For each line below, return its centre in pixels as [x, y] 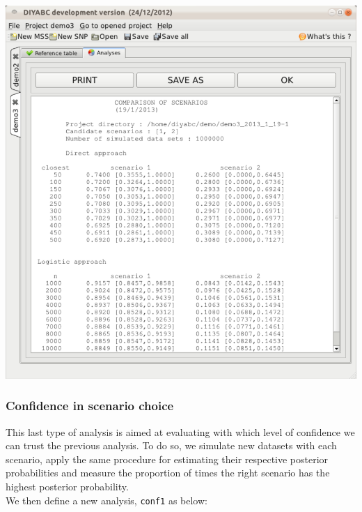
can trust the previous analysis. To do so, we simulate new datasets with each [171, 445]
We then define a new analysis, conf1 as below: [107, 500]
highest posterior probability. [67, 487]
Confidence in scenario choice [90, 406]
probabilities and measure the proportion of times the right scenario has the [168, 473]
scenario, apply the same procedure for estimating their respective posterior [167, 459]
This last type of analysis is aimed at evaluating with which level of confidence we [180, 431]
